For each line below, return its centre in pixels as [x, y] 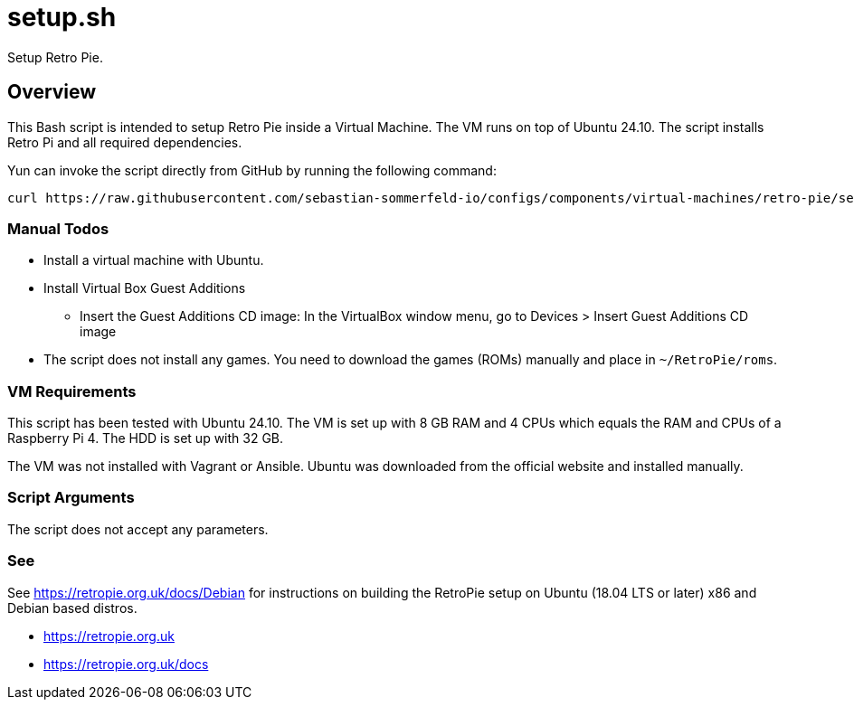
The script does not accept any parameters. [138, 529]
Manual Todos [58, 228]
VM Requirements [72, 391]
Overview [52, 92]
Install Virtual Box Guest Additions [145, 288]
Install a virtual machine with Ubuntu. [154, 260]
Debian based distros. [72, 608]
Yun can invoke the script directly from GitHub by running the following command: [252, 170]
